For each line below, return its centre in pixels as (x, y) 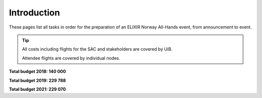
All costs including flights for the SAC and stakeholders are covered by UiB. (97, 49)
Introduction (34, 13)
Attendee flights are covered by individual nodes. (71, 58)
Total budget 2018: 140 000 (38, 71)
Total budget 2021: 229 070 (37, 89)
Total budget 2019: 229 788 (37, 80)
